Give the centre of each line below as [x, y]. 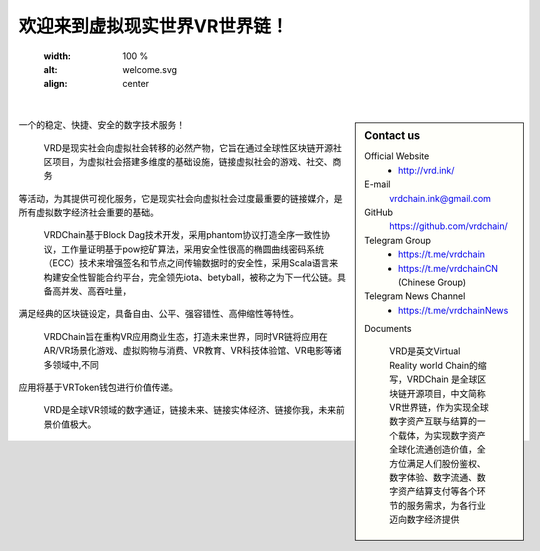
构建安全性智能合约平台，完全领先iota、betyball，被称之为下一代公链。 [190, 277]
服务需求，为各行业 [446, 505]
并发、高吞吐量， [96, 291]
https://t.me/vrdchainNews [453, 310]
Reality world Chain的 [434, 365]
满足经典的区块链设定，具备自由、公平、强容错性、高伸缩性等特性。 [158, 314]
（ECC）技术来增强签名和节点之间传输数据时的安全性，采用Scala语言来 [191, 263]
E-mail [377, 184]
